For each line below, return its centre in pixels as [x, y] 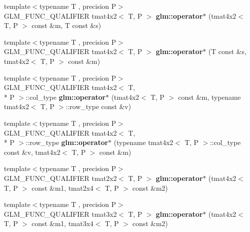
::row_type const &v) [98, 106]
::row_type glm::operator [67, 142]
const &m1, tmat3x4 [62, 223]
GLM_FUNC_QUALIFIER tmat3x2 [61, 214]
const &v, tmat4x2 [32, 152]
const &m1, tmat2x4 [62, 188]
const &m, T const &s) [66, 25]
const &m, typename [210, 97]
